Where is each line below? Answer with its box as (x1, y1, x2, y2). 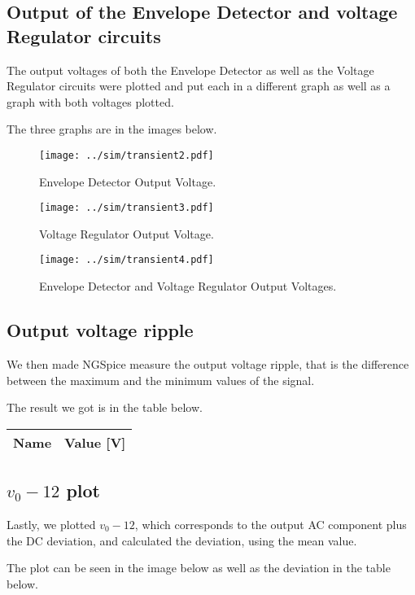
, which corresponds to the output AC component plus (134, 515, 407, 532)
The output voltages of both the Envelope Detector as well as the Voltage (7, 61, 374, 78)
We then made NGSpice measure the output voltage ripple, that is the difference (7, 355, 409, 372)
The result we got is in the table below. (7, 399, 203, 416)
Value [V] (64, 432, 126, 452)
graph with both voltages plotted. (7, 93, 174, 110)
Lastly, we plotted (7, 515, 96, 532)
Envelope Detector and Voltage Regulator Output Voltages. (39, 278, 337, 295)
